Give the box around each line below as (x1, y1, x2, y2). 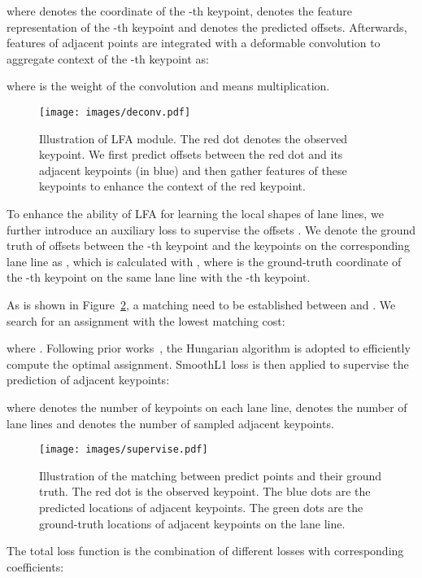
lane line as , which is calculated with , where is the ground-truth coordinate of (7, 252, 402, 269)
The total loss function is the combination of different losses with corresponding (7, 542, 404, 559)
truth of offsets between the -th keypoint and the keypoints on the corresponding (7, 237, 410, 254)
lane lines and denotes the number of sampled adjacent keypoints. (7, 414, 334, 431)
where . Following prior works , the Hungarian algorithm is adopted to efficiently (7, 339, 411, 357)
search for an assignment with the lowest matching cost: (7, 312, 285, 329)
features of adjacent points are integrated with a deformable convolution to (7, 34, 381, 51)
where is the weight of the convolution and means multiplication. (7, 77, 330, 94)
